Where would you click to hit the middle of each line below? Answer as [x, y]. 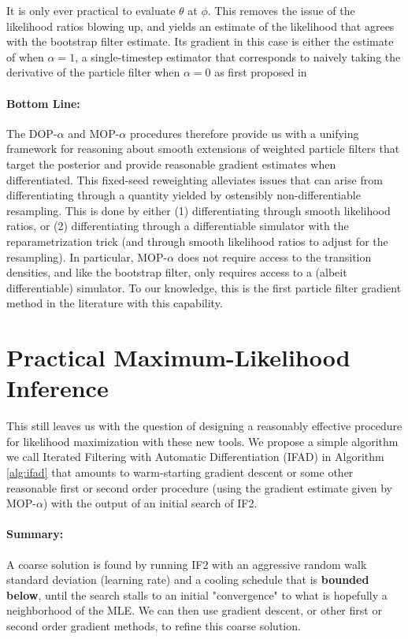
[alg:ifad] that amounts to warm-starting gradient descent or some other [180, 472]
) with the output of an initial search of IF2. [150, 503]
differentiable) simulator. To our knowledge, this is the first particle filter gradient [204, 287]
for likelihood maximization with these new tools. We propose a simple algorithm [202, 441]
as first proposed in [261, 72]
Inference [57, 388]
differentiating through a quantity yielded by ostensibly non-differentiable [184, 195]
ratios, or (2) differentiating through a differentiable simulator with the [178, 226]
